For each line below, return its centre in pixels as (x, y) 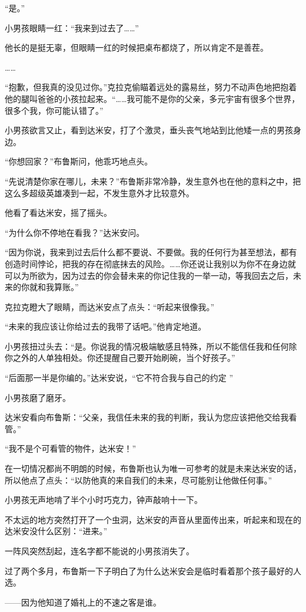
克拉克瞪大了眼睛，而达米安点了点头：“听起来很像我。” (110, 306)
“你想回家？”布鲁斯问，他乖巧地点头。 (79, 161)
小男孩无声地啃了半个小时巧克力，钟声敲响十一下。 (104, 500)
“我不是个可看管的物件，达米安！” (71, 448)
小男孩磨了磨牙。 (38, 397)
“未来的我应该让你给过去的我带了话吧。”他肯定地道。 (106, 326)
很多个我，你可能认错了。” (54, 110)
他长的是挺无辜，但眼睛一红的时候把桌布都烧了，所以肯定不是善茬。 (137, 47)
